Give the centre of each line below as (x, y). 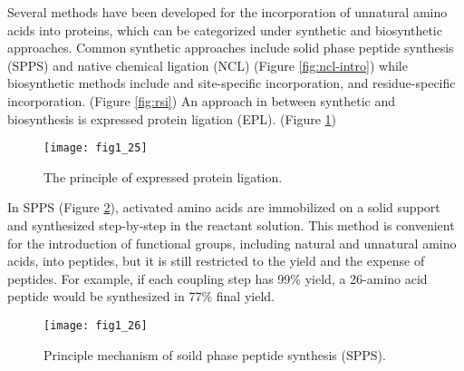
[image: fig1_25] (96, 148)
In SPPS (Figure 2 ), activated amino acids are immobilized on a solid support (224, 207)
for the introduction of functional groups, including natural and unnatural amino (232, 243)
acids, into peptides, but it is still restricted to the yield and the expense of (216, 261)
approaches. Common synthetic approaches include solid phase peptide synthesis (231, 48)
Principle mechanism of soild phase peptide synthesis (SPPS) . (215, 354)
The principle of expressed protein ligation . (163, 176)
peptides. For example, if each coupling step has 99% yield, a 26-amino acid (217, 278)
